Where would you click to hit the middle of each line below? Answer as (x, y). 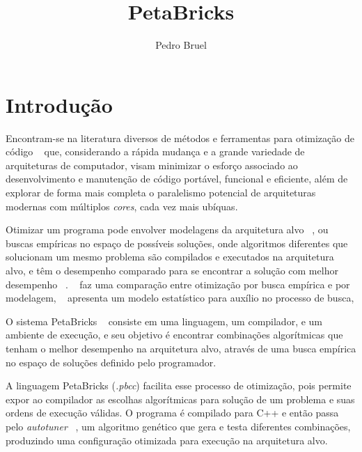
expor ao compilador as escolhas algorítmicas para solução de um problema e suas (180, 399)
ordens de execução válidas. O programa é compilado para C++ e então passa (172, 413)
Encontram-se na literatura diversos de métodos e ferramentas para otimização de (180, 138)
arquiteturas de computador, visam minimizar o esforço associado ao (152, 165)
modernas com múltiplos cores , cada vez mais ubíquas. (122, 206)
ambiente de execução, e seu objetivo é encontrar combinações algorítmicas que (174, 335)
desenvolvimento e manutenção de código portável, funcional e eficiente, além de (177, 179)
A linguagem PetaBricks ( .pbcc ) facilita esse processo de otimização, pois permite (179, 385)
